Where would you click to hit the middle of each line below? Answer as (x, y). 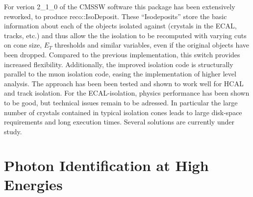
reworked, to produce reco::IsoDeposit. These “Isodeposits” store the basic (115, 16)
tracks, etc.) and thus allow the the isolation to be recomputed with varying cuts (125, 35)
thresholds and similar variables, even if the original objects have (152, 45)
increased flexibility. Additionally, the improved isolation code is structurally (119, 64)
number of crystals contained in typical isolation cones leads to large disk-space (123, 112)
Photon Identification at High (106, 165)
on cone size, (23, 45)
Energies (33, 184)
